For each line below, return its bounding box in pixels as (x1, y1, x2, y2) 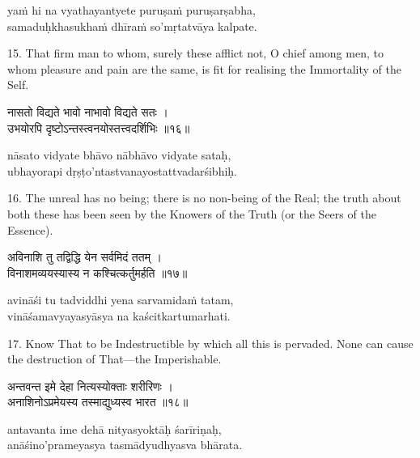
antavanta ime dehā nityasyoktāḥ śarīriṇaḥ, (7, 420, 222, 437)
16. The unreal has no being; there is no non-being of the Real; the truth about (7, 189, 401, 206)
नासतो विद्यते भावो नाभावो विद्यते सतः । (7, 103, 169, 120)
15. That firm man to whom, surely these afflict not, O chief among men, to (7, 45, 384, 61)
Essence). (7, 221, 53, 238)
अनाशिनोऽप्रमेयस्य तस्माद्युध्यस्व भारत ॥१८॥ (7, 393, 189, 410)
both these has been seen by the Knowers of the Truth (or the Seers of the (7, 205, 376, 222)
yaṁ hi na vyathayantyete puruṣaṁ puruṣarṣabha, (7, 2, 256, 18)
